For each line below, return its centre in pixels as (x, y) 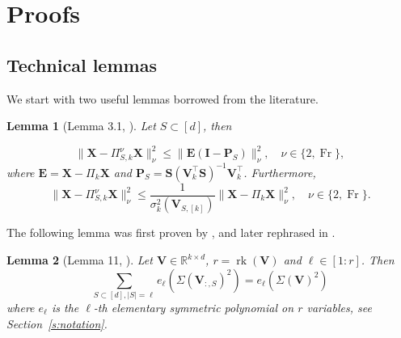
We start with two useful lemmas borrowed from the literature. (163, 98)
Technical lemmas (82, 64)
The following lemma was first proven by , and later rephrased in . (171, 232)
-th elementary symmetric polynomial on (194, 307)
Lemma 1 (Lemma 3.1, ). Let (81, 126)
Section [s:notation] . (57, 323)
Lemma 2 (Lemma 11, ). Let (80, 260)
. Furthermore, (280, 172)
